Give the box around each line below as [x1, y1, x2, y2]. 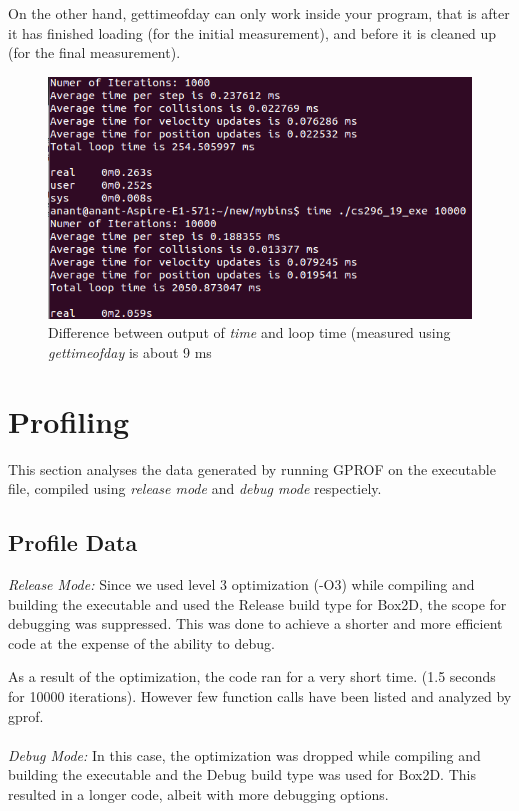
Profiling [8, 400, 130, 441]
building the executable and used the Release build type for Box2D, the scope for [8, 593, 507, 614]
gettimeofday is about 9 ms [48, 341, 212, 362]
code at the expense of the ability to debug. [8, 632, 275, 653]
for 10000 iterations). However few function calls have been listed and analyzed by [8, 685, 512, 706]
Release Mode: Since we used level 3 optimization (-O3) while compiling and [8, 573, 475, 594]
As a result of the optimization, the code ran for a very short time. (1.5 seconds [8, 666, 496, 687]
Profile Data [8, 527, 138, 558]
